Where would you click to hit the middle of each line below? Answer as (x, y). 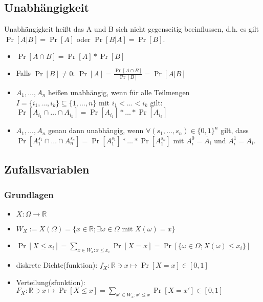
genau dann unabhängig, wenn (96, 130)
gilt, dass (235, 130)
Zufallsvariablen (47, 169)
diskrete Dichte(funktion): (57, 265)
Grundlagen (29, 194)
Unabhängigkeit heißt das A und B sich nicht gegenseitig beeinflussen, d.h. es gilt (132, 29)
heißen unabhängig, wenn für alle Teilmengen (119, 92)
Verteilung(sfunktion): (51, 282)
